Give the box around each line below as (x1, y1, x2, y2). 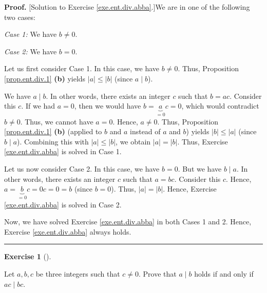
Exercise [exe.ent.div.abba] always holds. (4, 226, 131, 237)
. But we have (178, 163, 222, 174)
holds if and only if (194, 268, 254, 279)
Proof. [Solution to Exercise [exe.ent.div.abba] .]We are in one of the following (4, 2, 250, 12)
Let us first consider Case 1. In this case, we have (4, 63, 160, 74)
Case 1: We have (4, 29, 57, 39)
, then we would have (74, 100, 141, 111)
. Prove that (139, 268, 177, 279)
